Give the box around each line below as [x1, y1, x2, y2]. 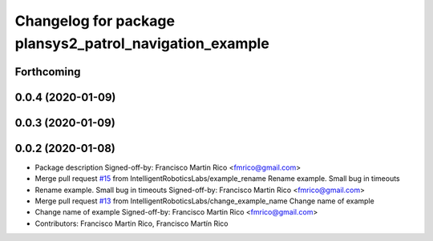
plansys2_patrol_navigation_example [14, 34, 270, 52]
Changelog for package [14, 12, 176, 30]
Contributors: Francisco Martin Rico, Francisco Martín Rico [34, 219, 229, 228]
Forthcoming [14, 65, 81, 78]
